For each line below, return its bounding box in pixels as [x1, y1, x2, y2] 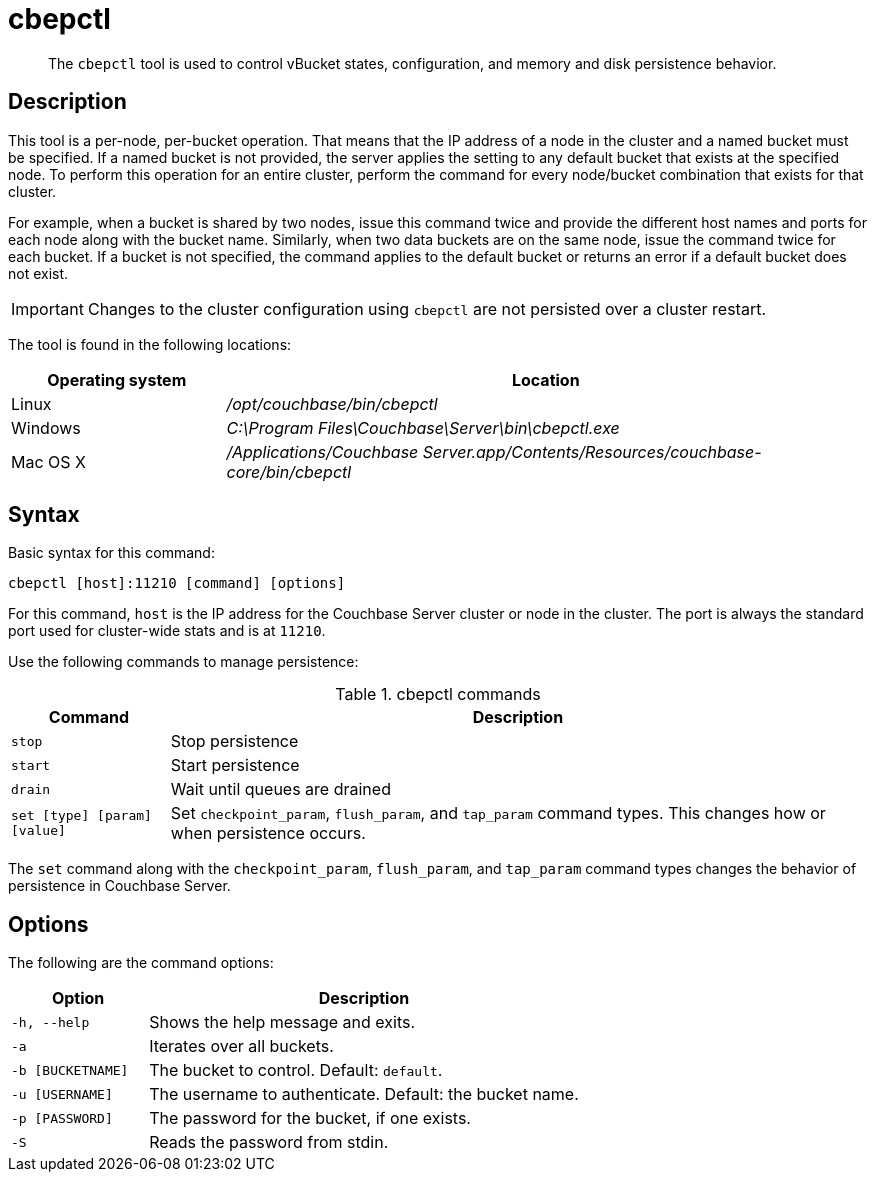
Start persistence [170, 755, 300, 776]
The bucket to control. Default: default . [149, 1060, 443, 1081]
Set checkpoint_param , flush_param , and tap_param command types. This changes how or [170, 803, 826, 824]
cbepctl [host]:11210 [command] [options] [8, 575, 346, 592]
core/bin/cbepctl [226, 461, 352, 482]
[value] [11, 823, 66, 839]
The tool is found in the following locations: [8, 335, 292, 353]
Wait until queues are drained [170, 779, 391, 800]
